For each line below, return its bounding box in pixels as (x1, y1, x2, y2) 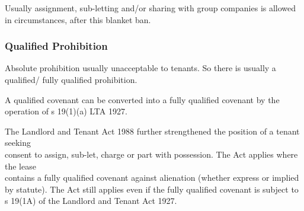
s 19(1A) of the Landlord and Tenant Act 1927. (5, 194, 177, 207)
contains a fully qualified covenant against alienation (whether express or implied (5, 171, 299, 184)
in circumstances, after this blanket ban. (5, 13, 151, 25)
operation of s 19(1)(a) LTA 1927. (5, 105, 127, 117)
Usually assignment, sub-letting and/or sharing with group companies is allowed (5, 2, 296, 14)
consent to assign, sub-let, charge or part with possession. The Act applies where (5, 148, 298, 160)
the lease (5, 159, 36, 172)
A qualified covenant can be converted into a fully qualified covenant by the (5, 93, 280, 105)
